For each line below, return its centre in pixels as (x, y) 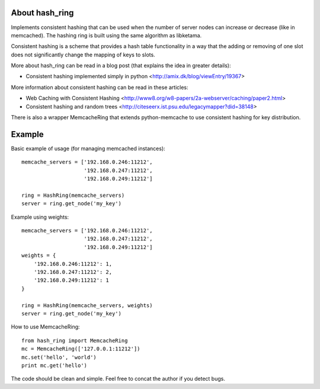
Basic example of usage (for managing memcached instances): (88, 148)
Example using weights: (40, 217)
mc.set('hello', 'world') (59, 357)
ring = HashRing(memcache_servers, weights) (87, 305)
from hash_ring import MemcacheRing (75, 340)
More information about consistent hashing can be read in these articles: (100, 87)
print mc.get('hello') (55, 365)
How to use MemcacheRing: (45, 327)
